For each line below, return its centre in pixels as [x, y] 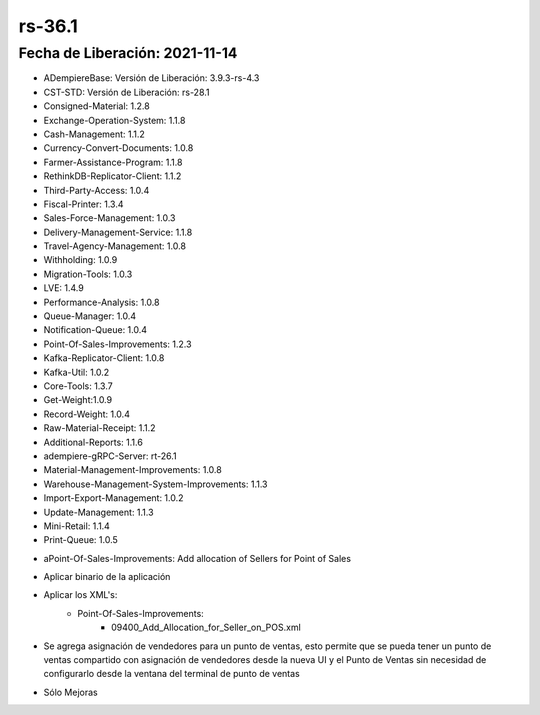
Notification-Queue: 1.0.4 [95, 330]
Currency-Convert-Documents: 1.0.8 [118, 148]
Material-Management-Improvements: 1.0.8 [132, 470]
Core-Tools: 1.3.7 [78, 386]
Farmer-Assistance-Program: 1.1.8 [113, 162]
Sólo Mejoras [71, 692]
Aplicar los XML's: [80, 595]
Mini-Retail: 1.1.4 [76, 526]
